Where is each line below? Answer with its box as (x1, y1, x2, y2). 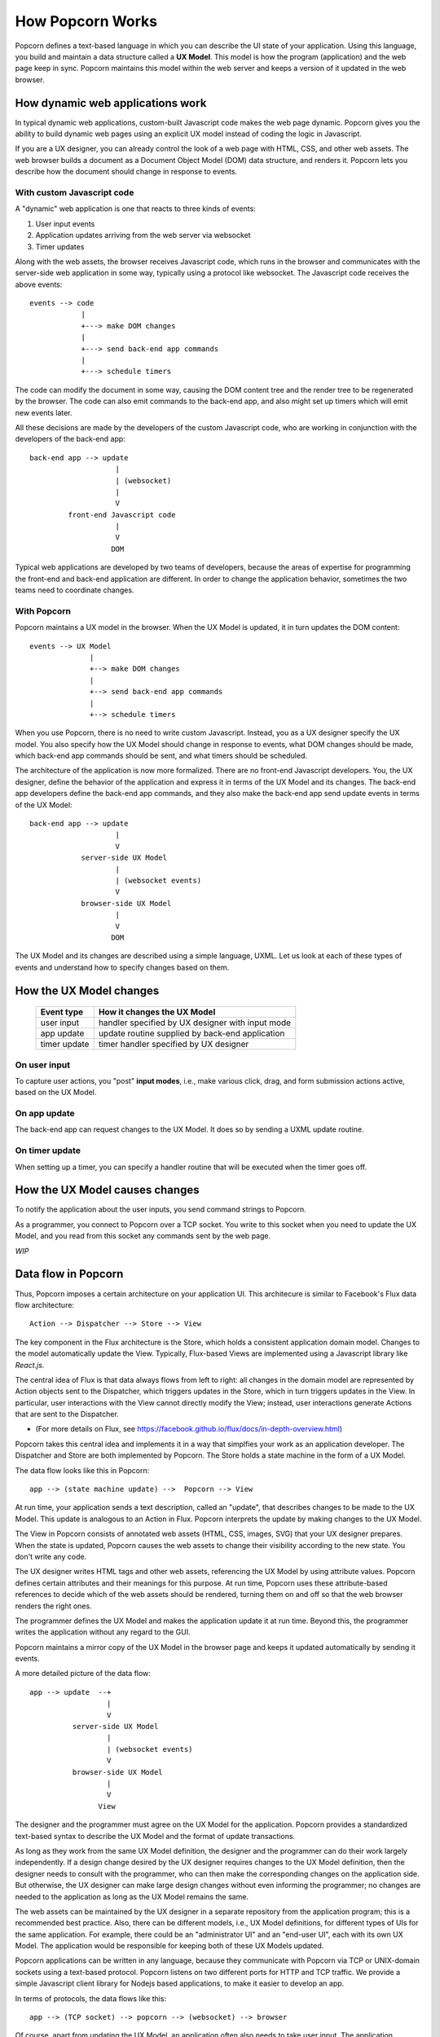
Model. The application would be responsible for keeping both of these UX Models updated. (15, 1941, 324, 1951)
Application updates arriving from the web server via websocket (35, 231, 252, 240)
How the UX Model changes (15, 983, 160, 997)
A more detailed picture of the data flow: (15, 1669, 151, 1678)
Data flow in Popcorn (15, 1267, 124, 1281)
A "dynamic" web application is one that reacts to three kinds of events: (15, 204, 256, 213)
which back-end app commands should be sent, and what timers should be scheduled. (15, 750, 308, 761)
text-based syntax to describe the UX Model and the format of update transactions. (15, 1831, 296, 1841)
